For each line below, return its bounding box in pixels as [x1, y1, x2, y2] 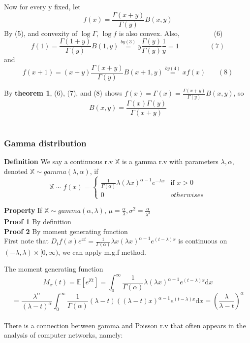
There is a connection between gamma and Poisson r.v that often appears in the [4, 320, 246, 330]
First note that [4, 236, 49, 246]
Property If [4, 205, 42, 215]
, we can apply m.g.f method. [58, 247, 147, 257]
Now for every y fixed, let [4, 1, 81, 11]
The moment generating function [4, 264, 103, 274]
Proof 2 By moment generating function [4, 226, 128, 236]
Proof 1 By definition [4, 216, 71, 226]
